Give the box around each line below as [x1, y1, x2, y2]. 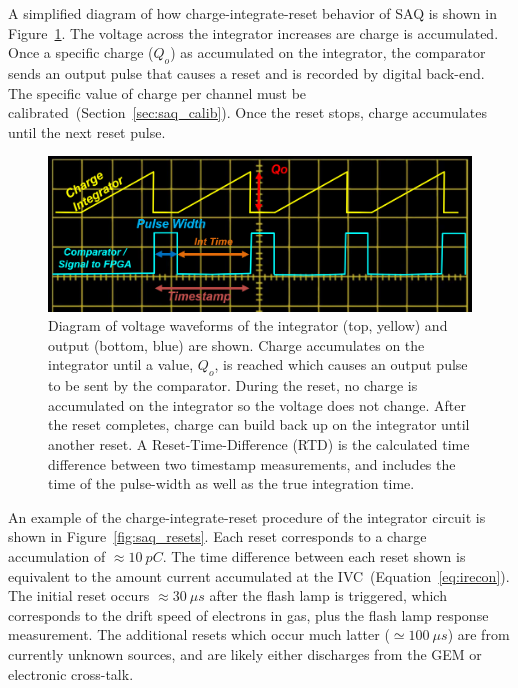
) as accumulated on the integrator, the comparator [170, 42, 486, 63]
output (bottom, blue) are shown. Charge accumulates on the [48, 334, 425, 355]
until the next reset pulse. [8, 121, 166, 142]
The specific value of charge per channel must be [8, 82, 307, 103]
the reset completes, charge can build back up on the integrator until [48, 414, 470, 435]
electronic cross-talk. [8, 663, 134, 684]
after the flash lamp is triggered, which [209, 585, 447, 606]
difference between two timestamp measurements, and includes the [48, 453, 456, 474]
